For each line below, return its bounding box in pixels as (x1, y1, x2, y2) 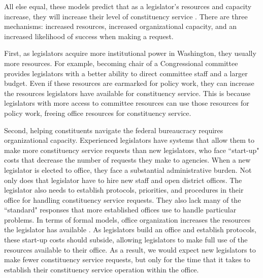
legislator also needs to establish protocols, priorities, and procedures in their (4, 184, 244, 195)
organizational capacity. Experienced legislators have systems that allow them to (4, 135, 255, 145)
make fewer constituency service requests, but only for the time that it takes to (4, 254, 250, 265)
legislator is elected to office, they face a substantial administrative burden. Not (4, 164, 252, 175)
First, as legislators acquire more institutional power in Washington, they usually (4, 48, 256, 58)
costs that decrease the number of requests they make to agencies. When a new (4, 155, 251, 165)
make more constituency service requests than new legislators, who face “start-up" (4, 144, 259, 155)
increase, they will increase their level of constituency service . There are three (4, 11, 248, 21)
